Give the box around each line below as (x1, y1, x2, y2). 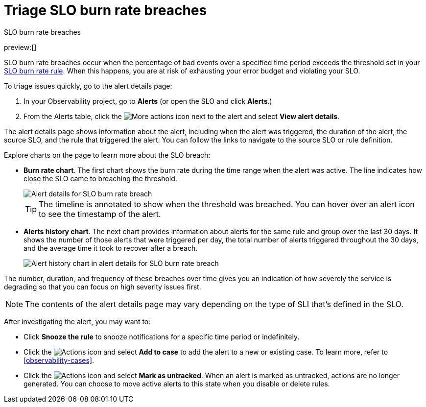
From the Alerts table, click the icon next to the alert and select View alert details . (24, 112, 340, 120)
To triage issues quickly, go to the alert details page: (4, 81, 172, 90)
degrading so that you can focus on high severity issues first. (4, 282, 201, 291)
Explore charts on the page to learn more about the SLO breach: (4, 150, 211, 159)
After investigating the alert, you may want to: (4, 317, 151, 326)
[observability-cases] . (24, 356, 95, 364)
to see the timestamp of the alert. (39, 209, 161, 219)
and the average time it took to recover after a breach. (24, 243, 198, 252)
